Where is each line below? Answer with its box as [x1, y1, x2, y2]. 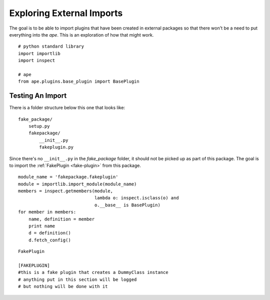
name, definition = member [28, 216, 95, 222]
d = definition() [28, 230, 71, 236]
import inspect [18, 58, 55, 64]
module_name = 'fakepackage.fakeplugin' [18, 174, 118, 180]
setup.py [28, 123, 50, 129]
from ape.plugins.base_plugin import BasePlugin [18, 79, 139, 85]
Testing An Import [9, 92, 67, 100]
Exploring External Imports [9, 8, 123, 19]
